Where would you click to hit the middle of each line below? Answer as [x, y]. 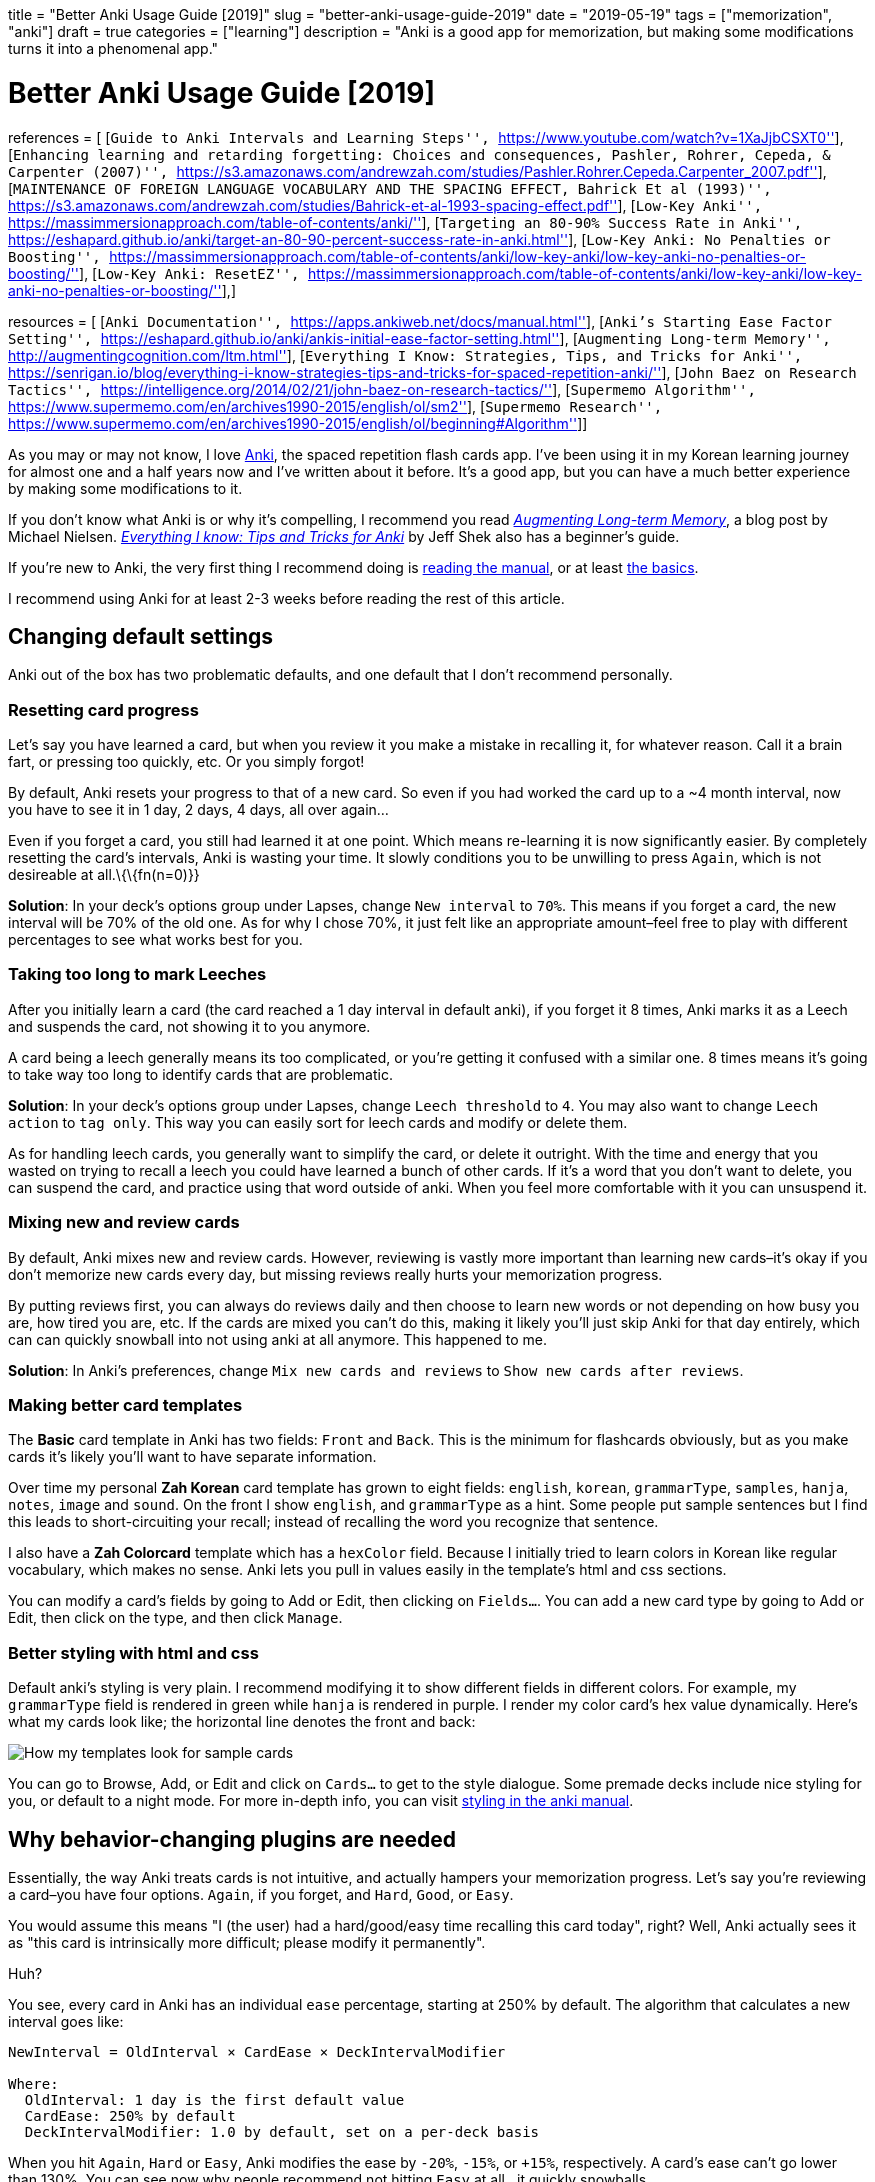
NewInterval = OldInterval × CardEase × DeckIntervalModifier [257, 2051]
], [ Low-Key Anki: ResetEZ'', [189, 273]
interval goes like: [66, 2021]
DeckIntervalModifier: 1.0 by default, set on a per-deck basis [282, 2131]
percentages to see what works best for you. [155, 940]
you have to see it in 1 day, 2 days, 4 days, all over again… [198, 810]
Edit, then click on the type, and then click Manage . [175, 1618]
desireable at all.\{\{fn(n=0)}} [104, 875]
